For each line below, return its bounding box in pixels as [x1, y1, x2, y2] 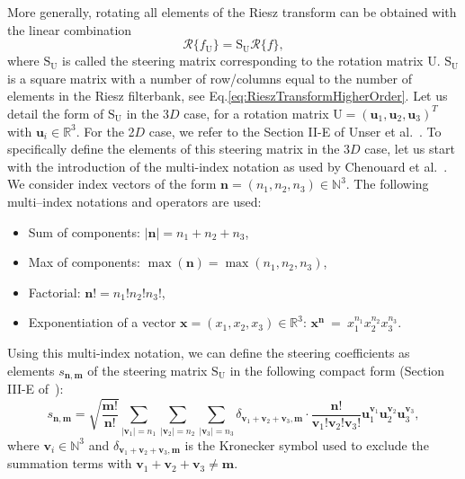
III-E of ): [7, 378, 64, 397]
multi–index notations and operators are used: [7, 191, 262, 210]
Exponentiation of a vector [28, 313, 176, 332]
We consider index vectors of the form [7, 174, 217, 193]
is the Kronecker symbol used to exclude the [184, 435, 429, 454]
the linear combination [7, 20, 132, 39]
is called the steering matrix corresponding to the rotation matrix [62, 51, 424, 70]
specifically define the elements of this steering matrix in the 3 [7, 139, 351, 158]
